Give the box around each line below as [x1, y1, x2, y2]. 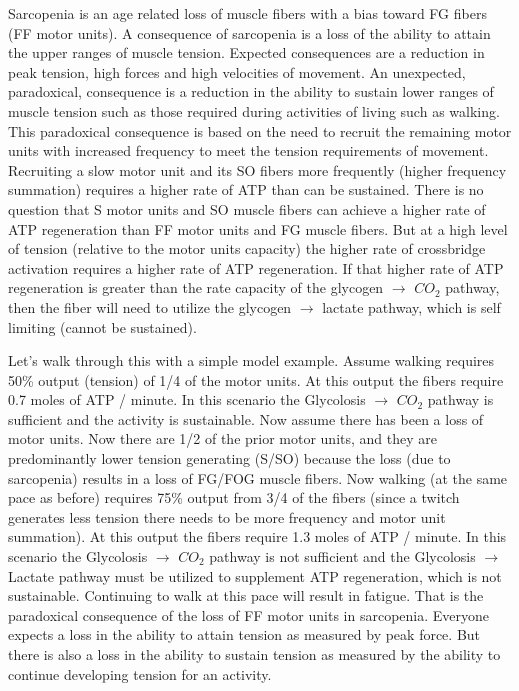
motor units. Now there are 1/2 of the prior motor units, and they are [8, 428, 437, 449]
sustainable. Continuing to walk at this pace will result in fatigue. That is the [8, 585, 484, 606]
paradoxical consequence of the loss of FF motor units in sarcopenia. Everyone [8, 604, 490, 625]
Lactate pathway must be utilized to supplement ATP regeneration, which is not [8, 565, 502, 586]
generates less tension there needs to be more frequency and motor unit [8, 506, 446, 527]
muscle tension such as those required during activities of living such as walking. [8, 100, 500, 121]
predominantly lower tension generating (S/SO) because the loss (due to [8, 448, 451, 469]
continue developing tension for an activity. [8, 663, 272, 684]
